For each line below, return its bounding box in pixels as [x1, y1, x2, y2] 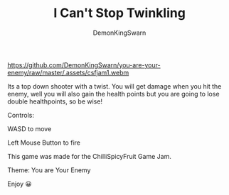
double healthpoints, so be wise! [7, 97, 103, 106]
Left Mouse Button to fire [7, 138, 80, 147]
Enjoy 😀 [7, 179, 32, 188]
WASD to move [7, 124, 52, 133]
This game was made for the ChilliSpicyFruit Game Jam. [7, 152, 172, 160]
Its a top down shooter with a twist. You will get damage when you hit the [7, 82, 222, 90]
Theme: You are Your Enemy [7, 165, 91, 174]
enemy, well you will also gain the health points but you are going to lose [7, 89, 220, 98]
